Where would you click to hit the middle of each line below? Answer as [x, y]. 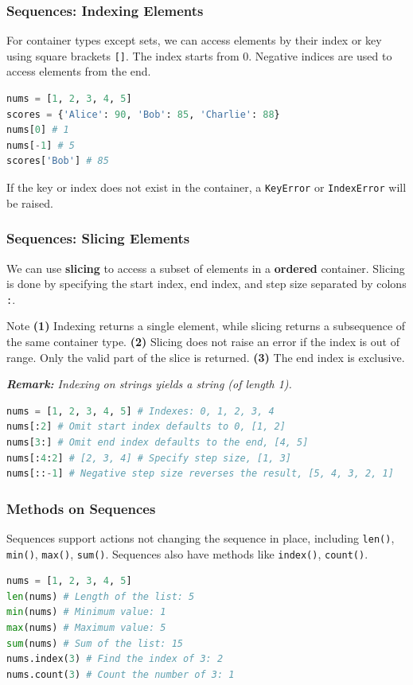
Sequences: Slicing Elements [98, 238]
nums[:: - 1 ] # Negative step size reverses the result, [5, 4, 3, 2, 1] [200, 474]
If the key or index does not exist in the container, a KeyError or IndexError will [206, 187]
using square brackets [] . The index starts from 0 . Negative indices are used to [199, 55]
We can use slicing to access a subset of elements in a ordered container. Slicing [206, 268]
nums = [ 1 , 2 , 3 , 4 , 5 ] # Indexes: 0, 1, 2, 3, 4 [140, 411]
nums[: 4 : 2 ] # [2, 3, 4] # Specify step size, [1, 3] [149, 458]
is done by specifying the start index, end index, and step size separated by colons [206, 284]
